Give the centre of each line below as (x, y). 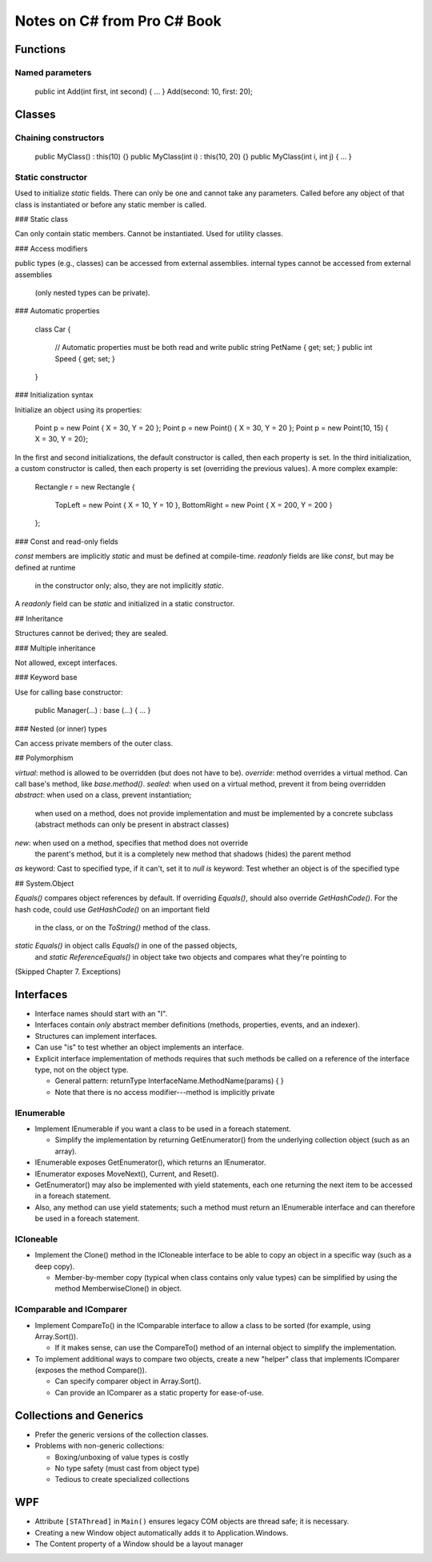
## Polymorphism (44, 758)
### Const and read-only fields (67, 541)
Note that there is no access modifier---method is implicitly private (165, 1092)
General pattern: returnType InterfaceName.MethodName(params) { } (169, 1081)
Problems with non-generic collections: (100, 1446)
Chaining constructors (60, 138)
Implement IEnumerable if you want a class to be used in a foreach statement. (163, 1129)
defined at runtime (45, 567)
